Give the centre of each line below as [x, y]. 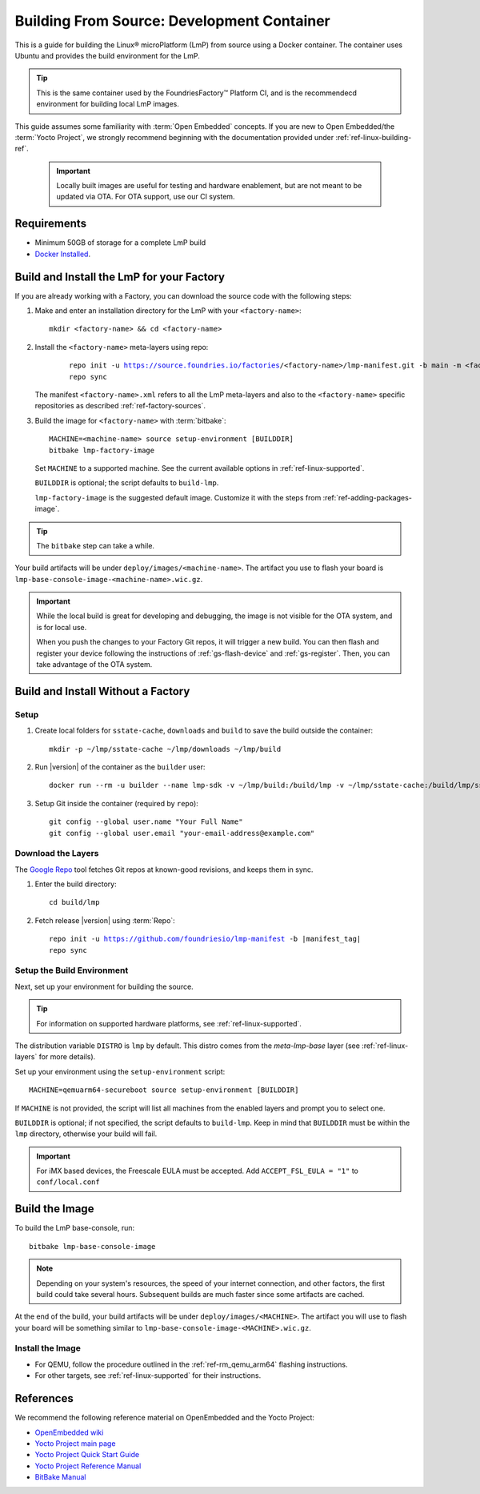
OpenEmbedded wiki [69, 1432]
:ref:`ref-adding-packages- [367, 497]
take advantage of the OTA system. [94, 665]
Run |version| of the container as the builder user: [120, 767]
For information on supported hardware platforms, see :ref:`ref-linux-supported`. [169, 1023]
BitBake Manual [60, 1477]
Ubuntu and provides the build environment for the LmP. [107, 55]
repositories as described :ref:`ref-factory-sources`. [120, 406]
